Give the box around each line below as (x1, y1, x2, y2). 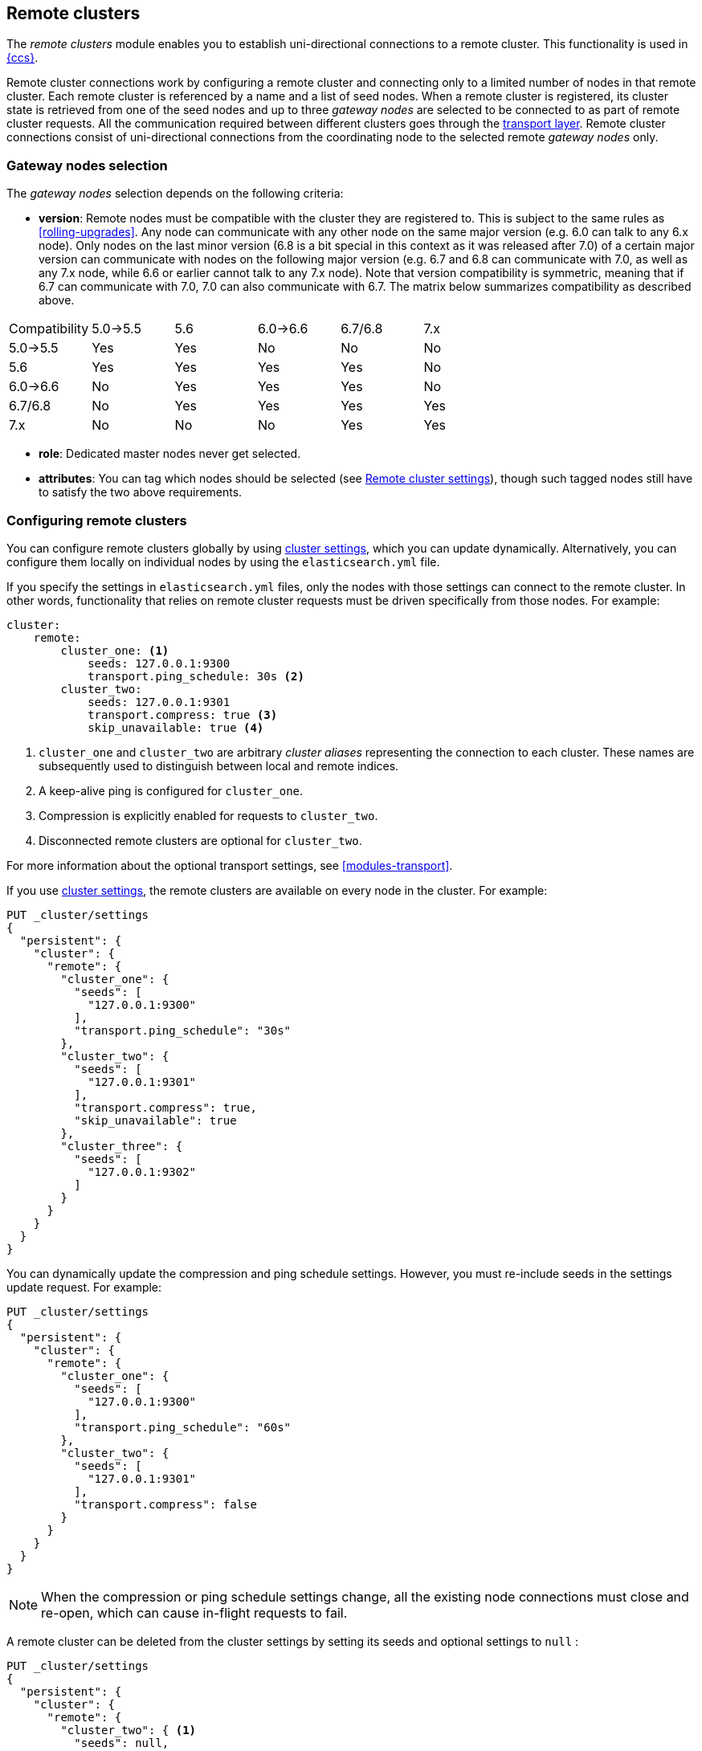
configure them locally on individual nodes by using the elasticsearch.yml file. (6, 554, 440, 569)
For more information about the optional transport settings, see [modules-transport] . (6, 858, 453, 872)
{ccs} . (6, 51, 39, 65)
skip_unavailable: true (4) (88, 720, 264, 734)
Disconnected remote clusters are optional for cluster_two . (39, 833, 362, 847)
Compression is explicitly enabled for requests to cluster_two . (39, 808, 378, 822)
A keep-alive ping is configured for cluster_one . (39, 783, 304, 798)
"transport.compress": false (74, 1497, 257, 1511)
